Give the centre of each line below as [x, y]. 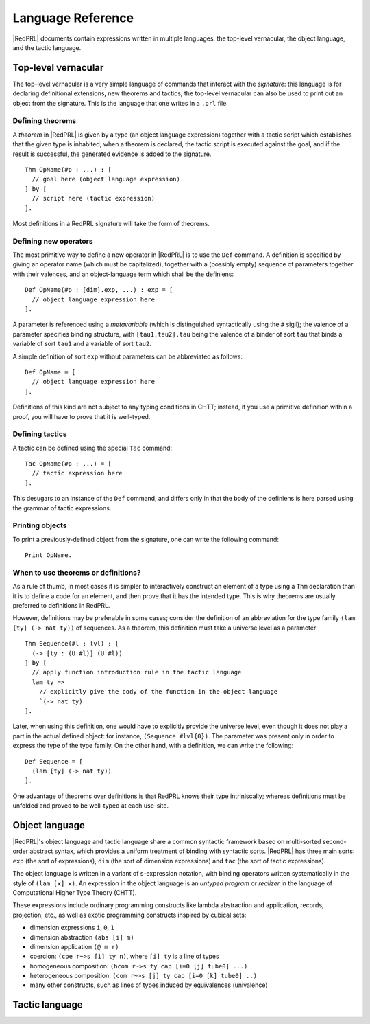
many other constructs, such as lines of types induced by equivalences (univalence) [149, 985]
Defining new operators [53, 241]
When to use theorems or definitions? [77, 572]
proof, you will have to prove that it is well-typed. [82, 416]
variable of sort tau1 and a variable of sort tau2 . [82, 344]
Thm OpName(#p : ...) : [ [69, 169]
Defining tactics [40, 434]
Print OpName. [48, 555]
